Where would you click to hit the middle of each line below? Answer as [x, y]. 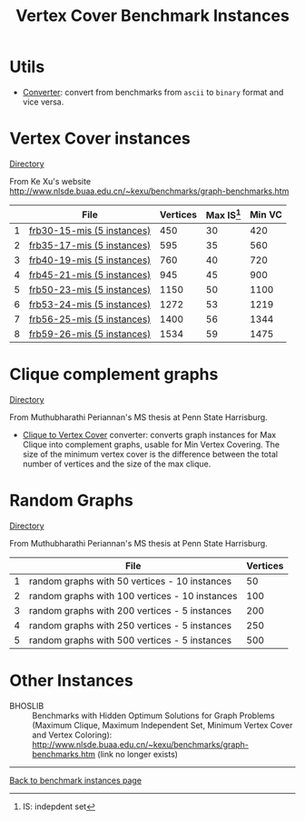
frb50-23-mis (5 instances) [90, 290]
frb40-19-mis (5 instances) [90, 260]
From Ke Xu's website [50, 181]
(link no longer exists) [138, 755]
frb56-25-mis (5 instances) [90, 319]
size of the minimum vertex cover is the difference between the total [150, 455]
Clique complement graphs [114, 375]
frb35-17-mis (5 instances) [90, 245]
